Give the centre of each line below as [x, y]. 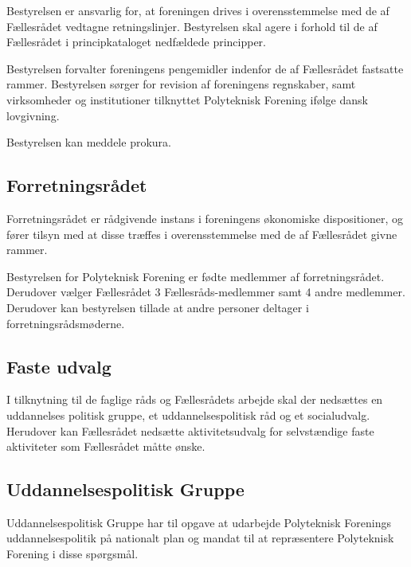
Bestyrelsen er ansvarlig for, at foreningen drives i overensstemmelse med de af [198, 10]
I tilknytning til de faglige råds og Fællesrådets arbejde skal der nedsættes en [195, 399]
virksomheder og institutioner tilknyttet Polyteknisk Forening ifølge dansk [187, 99]
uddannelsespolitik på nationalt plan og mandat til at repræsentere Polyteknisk [200, 538]
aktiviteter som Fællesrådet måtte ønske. [106, 446]
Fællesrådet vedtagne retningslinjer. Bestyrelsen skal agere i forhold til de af [192, 26]
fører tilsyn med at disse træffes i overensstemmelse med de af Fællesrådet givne [202, 234]
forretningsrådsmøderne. [66, 323]
